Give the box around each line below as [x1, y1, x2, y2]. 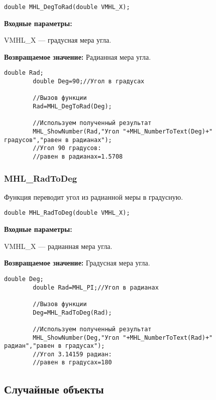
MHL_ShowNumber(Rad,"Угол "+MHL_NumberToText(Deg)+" [33, 128, 213, 136]
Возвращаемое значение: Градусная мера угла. [4, 257, 150, 268]
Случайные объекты [4, 381, 104, 396]
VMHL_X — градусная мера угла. [4, 35, 112, 45]
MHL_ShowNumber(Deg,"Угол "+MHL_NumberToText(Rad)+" [33, 334, 213, 341]
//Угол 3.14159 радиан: [33, 350, 112, 358]
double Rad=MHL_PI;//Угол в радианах [33, 284, 159, 291]
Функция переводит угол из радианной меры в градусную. [4, 191, 183, 202]
